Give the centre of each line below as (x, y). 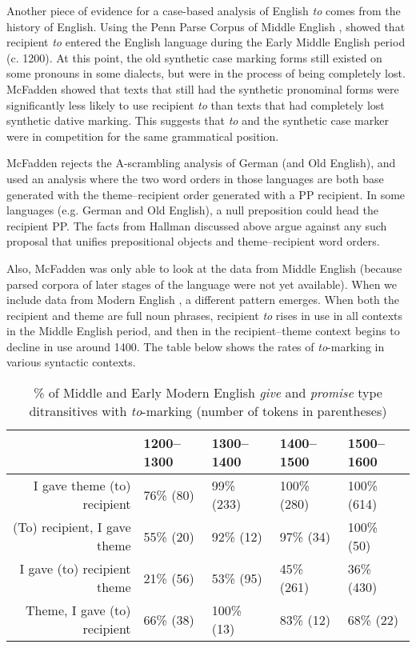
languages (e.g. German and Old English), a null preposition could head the (192, 210)
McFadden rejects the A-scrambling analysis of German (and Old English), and (201, 163)
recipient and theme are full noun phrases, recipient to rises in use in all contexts (205, 315)
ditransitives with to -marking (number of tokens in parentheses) (208, 411)
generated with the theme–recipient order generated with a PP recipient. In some (206, 194)
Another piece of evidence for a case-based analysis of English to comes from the (204, 10)
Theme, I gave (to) (78, 610)
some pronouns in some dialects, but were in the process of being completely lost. (206, 73)
